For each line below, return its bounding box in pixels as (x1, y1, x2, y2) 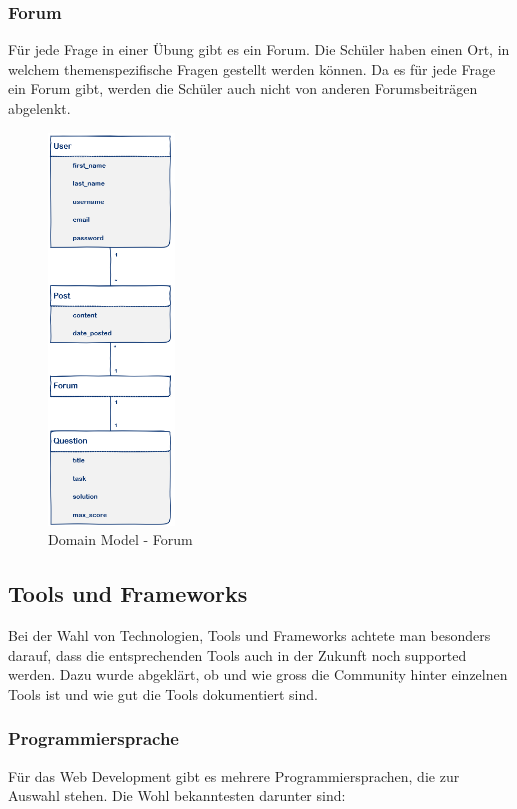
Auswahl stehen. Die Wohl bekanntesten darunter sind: (8, 785, 346, 806)
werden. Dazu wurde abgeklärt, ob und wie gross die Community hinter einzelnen (8, 664, 508, 685)
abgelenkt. (8, 98, 71, 118)
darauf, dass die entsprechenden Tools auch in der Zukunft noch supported (8, 644, 467, 665)
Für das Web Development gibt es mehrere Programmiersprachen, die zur (8, 765, 460, 786)
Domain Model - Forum (48, 529, 193, 550)
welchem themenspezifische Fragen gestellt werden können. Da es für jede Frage (8, 58, 496, 79)
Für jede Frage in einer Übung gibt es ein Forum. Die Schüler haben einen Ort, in (8, 39, 510, 60)
